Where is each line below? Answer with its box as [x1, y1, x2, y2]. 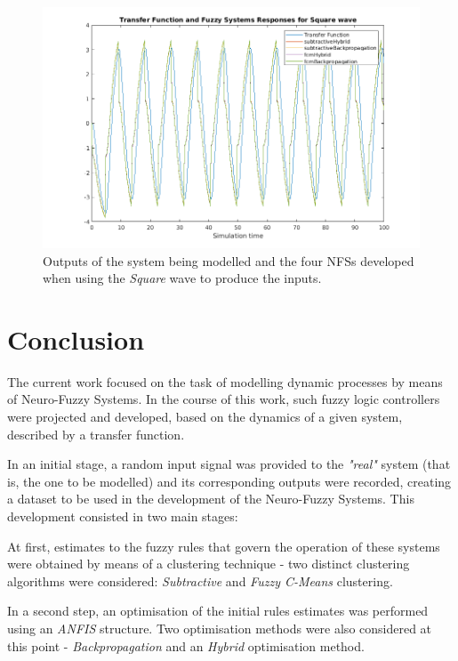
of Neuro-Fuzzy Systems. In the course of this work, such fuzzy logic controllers [7, 390, 440, 408]
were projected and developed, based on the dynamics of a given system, [7, 407, 403, 426]
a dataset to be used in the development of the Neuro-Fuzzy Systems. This [7, 489, 414, 508]
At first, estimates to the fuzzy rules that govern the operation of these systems [7, 536, 440, 555]
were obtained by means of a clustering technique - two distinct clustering [7, 554, 410, 573]
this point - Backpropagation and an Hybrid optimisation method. [7, 636, 365, 655]
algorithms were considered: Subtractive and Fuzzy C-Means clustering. [7, 571, 393, 590]
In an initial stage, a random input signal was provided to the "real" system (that [7, 455, 451, 473]
